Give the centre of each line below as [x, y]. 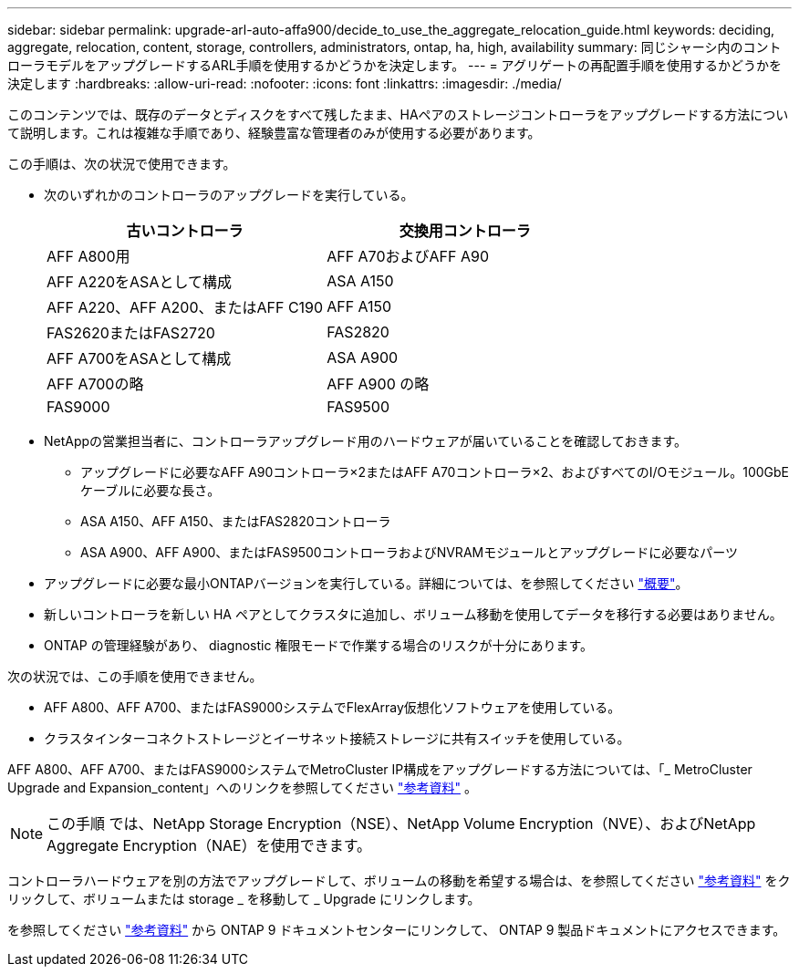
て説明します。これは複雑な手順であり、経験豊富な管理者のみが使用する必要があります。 [274, 133]
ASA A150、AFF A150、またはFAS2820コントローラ [236, 521]
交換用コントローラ [465, 231]
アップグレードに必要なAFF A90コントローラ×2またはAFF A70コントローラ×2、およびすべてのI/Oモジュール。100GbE [435, 472]
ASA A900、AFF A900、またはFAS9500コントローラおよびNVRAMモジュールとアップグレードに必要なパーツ [409, 552]
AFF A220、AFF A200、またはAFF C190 [185, 307]
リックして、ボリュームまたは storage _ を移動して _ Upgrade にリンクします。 [244, 899]
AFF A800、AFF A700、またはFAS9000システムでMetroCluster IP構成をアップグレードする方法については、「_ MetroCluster [380, 769]
